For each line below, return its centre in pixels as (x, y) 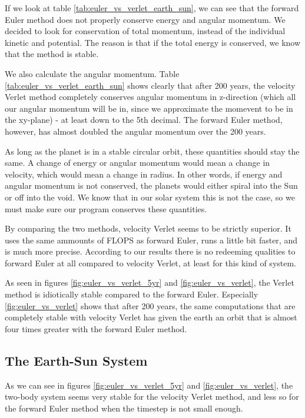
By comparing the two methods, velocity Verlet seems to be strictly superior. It (148, 228)
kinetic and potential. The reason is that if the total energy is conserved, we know (153, 42)
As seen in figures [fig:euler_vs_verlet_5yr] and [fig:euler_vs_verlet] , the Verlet (150, 282)
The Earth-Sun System (76, 360)
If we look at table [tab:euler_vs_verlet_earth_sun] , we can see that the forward (152, 8)
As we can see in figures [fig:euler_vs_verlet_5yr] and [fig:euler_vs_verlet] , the (149, 385)
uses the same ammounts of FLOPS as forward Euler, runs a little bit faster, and (151, 240)
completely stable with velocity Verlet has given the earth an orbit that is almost (151, 317)
